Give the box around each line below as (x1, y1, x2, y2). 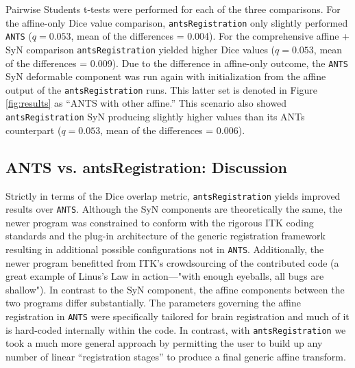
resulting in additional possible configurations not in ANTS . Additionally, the (5, 242, 324, 257)
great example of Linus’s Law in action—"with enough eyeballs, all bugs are (5, 269, 324, 283)
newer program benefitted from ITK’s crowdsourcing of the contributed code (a (5, 255, 339, 270)
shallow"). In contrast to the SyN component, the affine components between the (5, 282, 345, 296)
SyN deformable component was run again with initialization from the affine (5, 69, 326, 83)
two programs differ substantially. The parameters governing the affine (5, 295, 302, 310)
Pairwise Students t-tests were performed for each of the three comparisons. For (5, 2, 341, 16)
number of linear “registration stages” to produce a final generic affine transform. (5, 349, 346, 363)
